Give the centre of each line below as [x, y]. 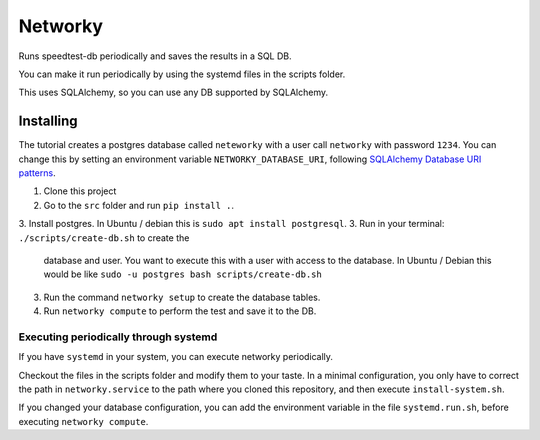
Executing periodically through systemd [118, 337]
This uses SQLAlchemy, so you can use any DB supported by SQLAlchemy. [173, 92]
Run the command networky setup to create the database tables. [182, 297]
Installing [48, 121]
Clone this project [80, 191]
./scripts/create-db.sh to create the [104, 237]
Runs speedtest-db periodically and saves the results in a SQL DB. [155, 56]
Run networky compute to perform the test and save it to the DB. [180, 311]
